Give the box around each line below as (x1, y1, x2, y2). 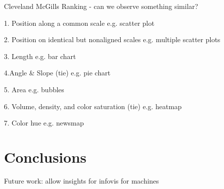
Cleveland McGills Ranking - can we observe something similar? (4, 1, 198, 11)
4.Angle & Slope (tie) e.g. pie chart (4, 67, 111, 78)
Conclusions (4, 146, 87, 167)
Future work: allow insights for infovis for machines (4, 175, 159, 186)
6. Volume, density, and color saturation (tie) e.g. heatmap (4, 101, 182, 111)
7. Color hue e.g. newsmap (4, 118, 84, 128)
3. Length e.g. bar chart (4, 51, 76, 61)
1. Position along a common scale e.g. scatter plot (4, 17, 155, 28)
